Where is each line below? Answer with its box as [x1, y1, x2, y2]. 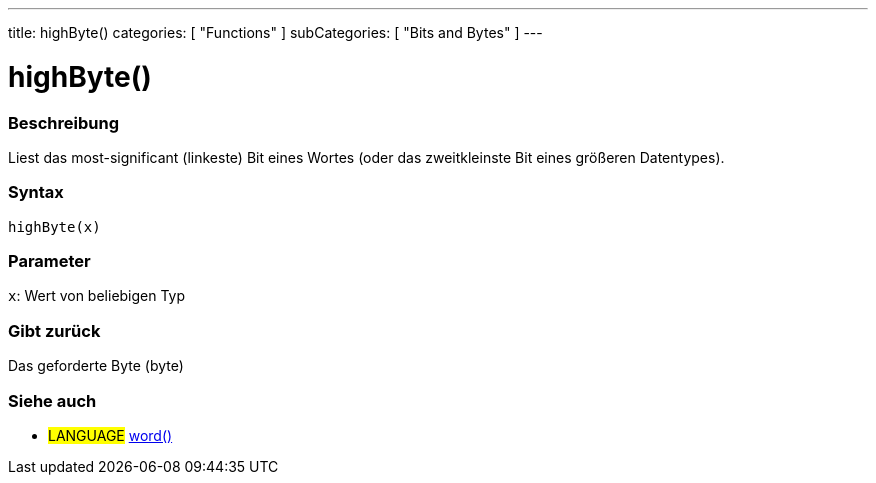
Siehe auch [8, 390, 97, 411]
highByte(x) [8, 218, 101, 235]
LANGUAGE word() [48, 426, 173, 444]
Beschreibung [8, 112, 120, 133]
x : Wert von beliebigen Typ [8, 287, 186, 305]
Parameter [8, 251, 91, 271]
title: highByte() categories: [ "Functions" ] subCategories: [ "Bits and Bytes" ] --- [8, 24, 543, 41]
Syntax [8, 182, 64, 203]
